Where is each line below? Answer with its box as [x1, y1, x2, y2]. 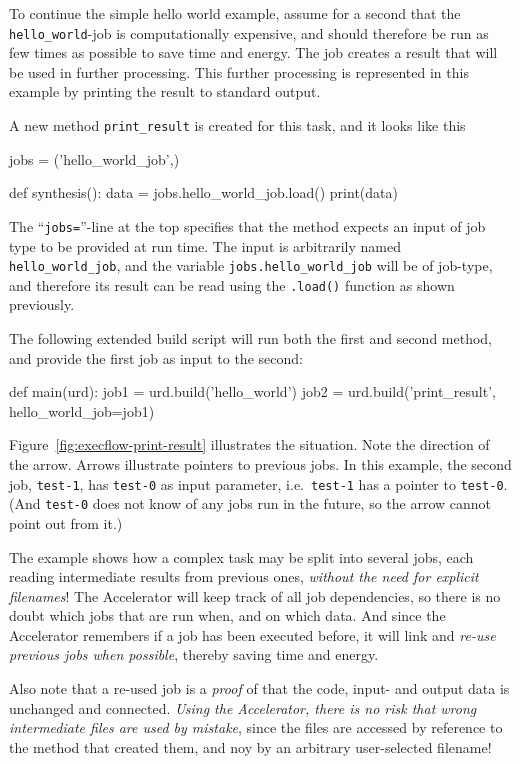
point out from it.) [9, 512, 123, 533]
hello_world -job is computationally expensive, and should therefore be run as [9, 22, 489, 43]
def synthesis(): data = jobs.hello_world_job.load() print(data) [9, 182, 398, 203]
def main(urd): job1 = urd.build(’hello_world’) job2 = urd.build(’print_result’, [9, 381, 496, 402]
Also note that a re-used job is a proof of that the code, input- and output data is [9, 678, 510, 699]
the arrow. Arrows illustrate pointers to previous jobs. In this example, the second [9, 454, 512, 474]
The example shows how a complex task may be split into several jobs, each [9, 546, 474, 567]
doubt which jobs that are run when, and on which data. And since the [9, 605, 446, 626]
